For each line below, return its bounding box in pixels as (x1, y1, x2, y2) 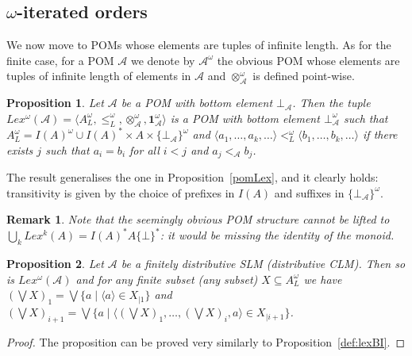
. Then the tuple (292, 94, 371, 111)
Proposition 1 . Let (6, 94, 104, 111)
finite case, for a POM (6, 52, 114, 68)
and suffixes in (274, 184, 345, 201)
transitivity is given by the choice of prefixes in (6, 184, 235, 201)
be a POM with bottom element (121, 94, 273, 111)
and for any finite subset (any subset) (75, 270, 258, 287)
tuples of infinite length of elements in (6, 67, 191, 84)
